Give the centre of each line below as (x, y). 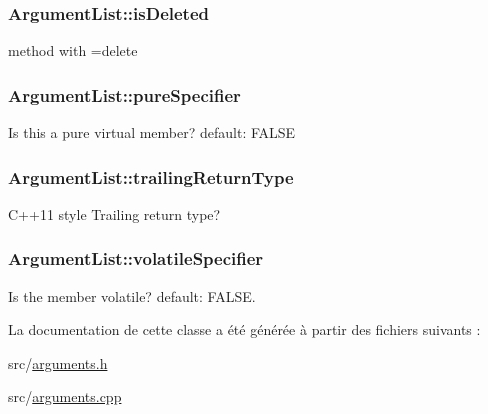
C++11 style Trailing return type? (114, 213)
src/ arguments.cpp (65, 396)
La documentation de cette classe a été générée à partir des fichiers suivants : (244, 329)
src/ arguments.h (58, 362)
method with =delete (73, 50)
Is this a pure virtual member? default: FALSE (152, 132)
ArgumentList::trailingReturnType (151, 176)
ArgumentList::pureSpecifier (124, 94)
